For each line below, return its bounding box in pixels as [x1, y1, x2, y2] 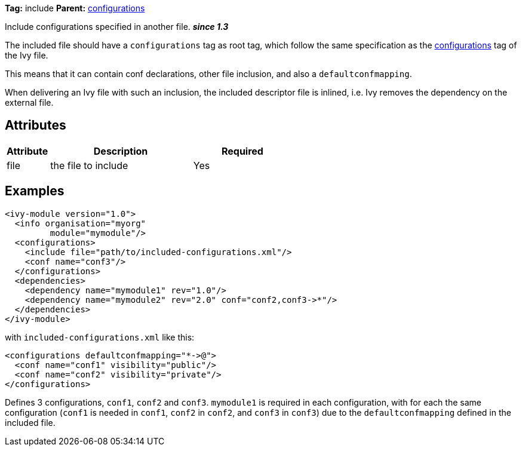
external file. [5, 97, 54, 108]
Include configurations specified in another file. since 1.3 [5, 22, 229, 32]
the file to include [50, 159, 128, 171]
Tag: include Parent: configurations [5, 3, 145, 13]
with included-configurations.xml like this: [5, 332, 195, 342]
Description [93, 145, 148, 157]
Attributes [5, 118, 66, 133]
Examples [5, 183, 65, 199]
